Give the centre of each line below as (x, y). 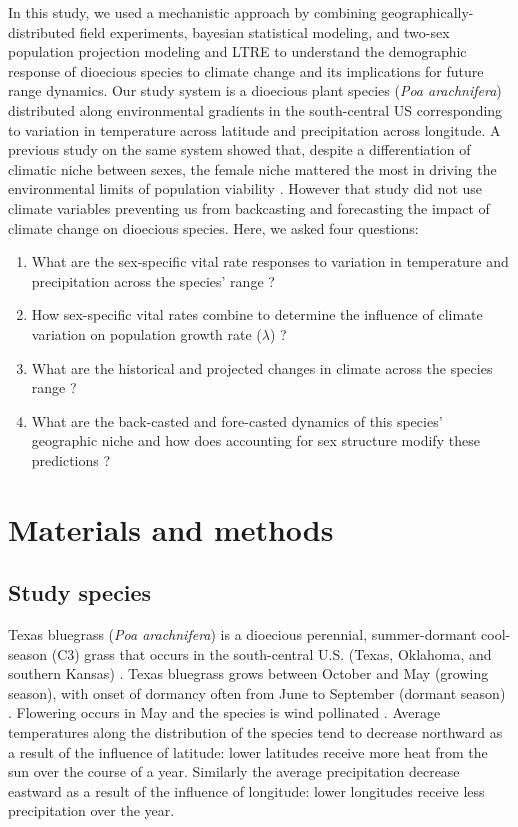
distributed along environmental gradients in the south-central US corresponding (255, 109)
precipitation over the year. (91, 810)
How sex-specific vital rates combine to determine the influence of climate (257, 314)
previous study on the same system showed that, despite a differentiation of (239, 149)
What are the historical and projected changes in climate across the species (262, 367)
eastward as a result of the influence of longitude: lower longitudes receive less (246, 790)
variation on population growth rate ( (146, 333)
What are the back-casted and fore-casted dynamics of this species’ (237, 420)
